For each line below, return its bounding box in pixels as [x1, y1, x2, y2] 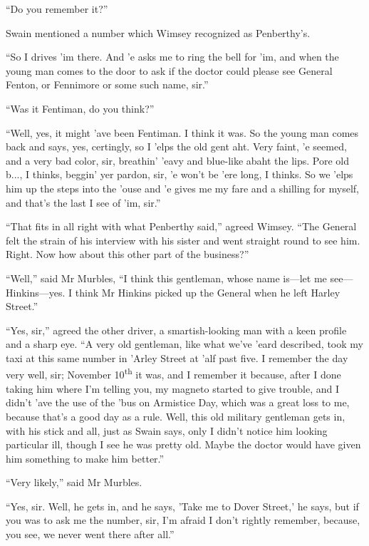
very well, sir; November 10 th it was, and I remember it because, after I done [6, 365, 341, 382]
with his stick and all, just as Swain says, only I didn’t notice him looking [6, 423, 328, 438]
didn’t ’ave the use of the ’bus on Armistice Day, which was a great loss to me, [6, 395, 350, 410]
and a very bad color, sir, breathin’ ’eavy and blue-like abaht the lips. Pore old [6, 153, 350, 168]
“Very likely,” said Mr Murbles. [6, 475, 142, 490]
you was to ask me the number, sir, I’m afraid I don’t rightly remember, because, [6, 512, 360, 527]
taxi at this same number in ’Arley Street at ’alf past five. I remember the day [6, 350, 348, 365]
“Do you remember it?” [6, 1, 108, 16]
